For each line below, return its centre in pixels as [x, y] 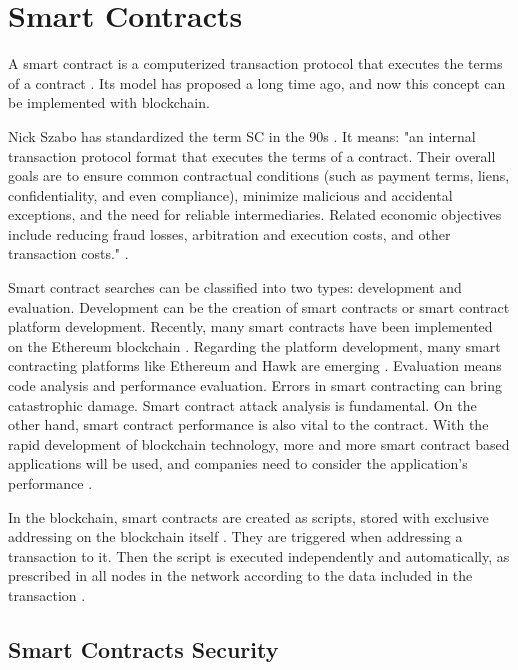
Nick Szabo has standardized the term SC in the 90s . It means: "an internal [242, 135]
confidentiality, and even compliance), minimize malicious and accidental [230, 194]
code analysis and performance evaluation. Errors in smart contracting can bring [255, 385]
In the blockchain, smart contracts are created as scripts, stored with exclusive [248, 516]
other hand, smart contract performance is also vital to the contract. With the [248, 424]
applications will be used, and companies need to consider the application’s [238, 463]
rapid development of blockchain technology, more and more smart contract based [259, 443]
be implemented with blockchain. [109, 102]
